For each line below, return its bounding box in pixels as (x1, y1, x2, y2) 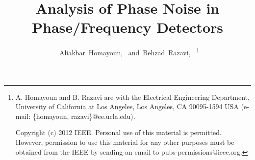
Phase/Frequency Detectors (32, 17, 223, 37)
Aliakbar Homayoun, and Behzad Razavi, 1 (59, 46, 200, 57)
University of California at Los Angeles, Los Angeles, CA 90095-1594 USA (15, 101, 239, 112)
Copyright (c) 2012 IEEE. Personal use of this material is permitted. (15, 127, 222, 137)
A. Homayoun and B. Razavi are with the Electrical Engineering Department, (15, 91, 250, 102)
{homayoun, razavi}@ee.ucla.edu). (32, 111, 135, 121)
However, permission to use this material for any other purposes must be (15, 137, 234, 147)
